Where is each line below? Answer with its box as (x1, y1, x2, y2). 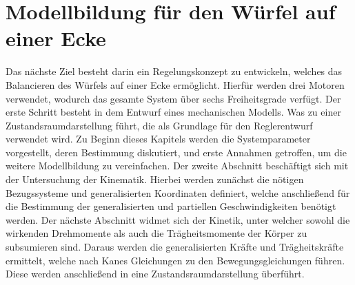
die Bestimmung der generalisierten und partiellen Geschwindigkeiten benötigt (6, 199, 336, 213)
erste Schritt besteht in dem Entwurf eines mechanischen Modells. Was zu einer (6, 105, 341, 119)
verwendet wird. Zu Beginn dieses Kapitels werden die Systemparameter (6, 131, 311, 146)
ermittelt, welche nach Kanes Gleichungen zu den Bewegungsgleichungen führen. (6, 253, 345, 267)
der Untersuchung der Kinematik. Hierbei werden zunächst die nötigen (6, 172, 304, 187)
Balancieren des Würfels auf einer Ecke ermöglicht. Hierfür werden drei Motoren (6, 77, 345, 92)
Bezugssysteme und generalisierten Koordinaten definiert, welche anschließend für (6, 185, 350, 200)
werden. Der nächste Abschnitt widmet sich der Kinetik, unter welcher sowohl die (6, 212, 350, 226)
